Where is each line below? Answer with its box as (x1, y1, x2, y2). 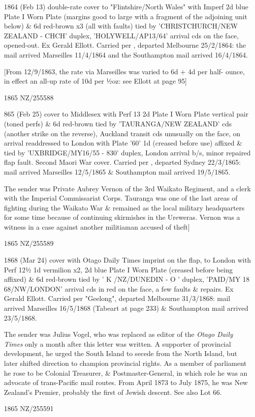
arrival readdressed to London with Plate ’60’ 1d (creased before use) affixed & (4, 138, 242, 148)
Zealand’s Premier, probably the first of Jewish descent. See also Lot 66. (4, 387, 222, 397)
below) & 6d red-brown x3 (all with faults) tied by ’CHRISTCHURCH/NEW (4, 21, 238, 31)
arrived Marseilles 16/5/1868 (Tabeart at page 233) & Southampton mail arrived (4, 303, 249, 313)
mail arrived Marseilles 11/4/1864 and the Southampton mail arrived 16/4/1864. (4, 49, 248, 60)
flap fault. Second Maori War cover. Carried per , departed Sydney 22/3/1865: (4, 157, 241, 167)
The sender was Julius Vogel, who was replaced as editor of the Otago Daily (4, 329, 233, 339)
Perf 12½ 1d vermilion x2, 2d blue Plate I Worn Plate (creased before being (4, 264, 233, 274)
